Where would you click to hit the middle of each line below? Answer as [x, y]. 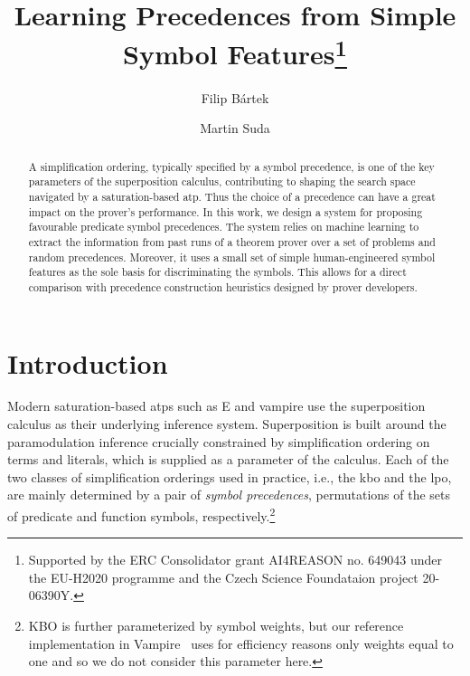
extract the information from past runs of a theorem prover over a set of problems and [232, 241]
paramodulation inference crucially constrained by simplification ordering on [219, 441]
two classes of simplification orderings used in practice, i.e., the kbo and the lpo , [230, 476]
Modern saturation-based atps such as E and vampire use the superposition [216, 406]
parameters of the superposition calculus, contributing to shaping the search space [222, 181]
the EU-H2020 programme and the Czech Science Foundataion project [223, 577]
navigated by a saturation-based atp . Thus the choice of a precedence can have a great [232, 196]
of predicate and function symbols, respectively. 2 [141, 514]
